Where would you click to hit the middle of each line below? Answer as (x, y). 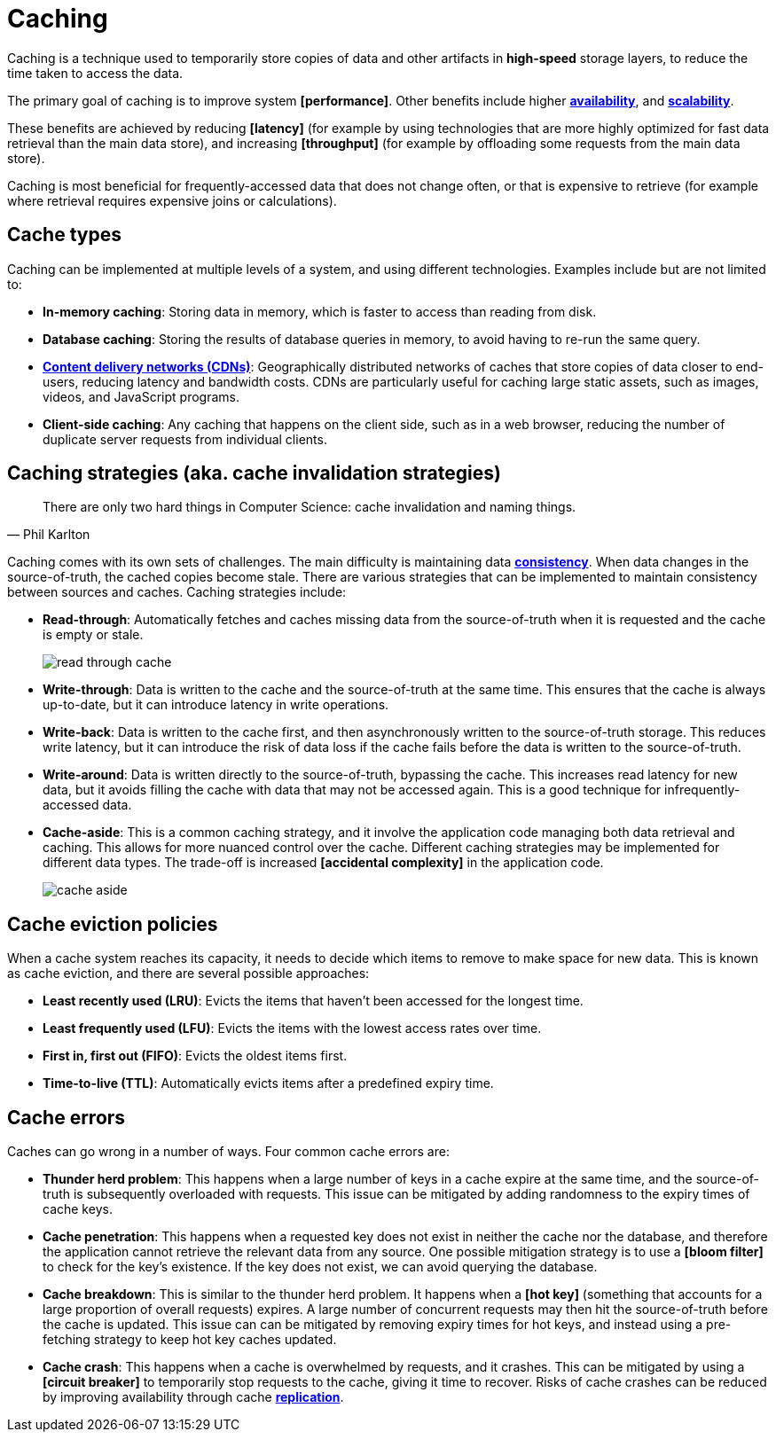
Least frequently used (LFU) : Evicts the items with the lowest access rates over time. (292, 1028)
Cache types (64, 235)
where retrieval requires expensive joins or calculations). (172, 200)
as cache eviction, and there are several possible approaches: (188, 974)
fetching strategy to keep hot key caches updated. (190, 1340)
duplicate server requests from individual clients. (185, 439)
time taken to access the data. (95, 73)
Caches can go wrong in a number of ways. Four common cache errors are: (228, 1152)
